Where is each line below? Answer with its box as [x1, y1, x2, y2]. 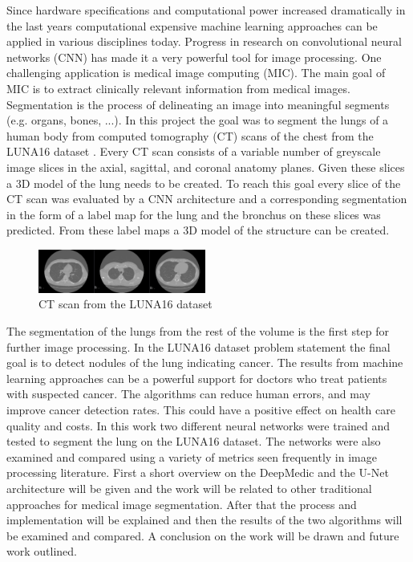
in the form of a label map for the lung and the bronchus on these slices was [6, 206, 381, 222]
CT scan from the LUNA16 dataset [38, 295, 213, 312]
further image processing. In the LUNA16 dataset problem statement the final [6, 338, 391, 355]
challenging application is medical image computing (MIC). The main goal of [6, 64, 386, 81]
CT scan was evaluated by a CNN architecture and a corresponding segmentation [6, 190, 407, 207]
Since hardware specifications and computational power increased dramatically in [6, 2, 406, 18]
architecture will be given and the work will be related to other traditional [6, 479, 372, 496]
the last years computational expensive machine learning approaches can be [6, 17, 378, 34]
